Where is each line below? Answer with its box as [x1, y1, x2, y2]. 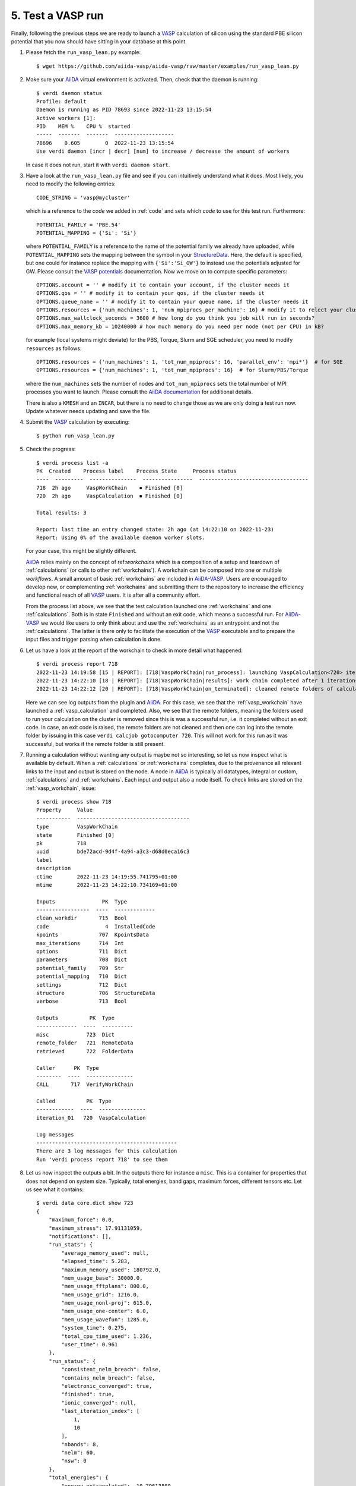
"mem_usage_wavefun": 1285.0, [61, 1316, 150, 1323]
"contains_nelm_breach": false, [61, 1374, 155, 1381]
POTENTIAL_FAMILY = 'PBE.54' [36, 221, 121, 228]
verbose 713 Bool [36, 998, 128, 1005]
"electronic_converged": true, [61, 1383, 152, 1389]
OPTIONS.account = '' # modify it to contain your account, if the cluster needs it [36, 281, 290, 288]
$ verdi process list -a [36, 459, 109, 466]
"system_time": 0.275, [61, 1324, 128, 1331]
